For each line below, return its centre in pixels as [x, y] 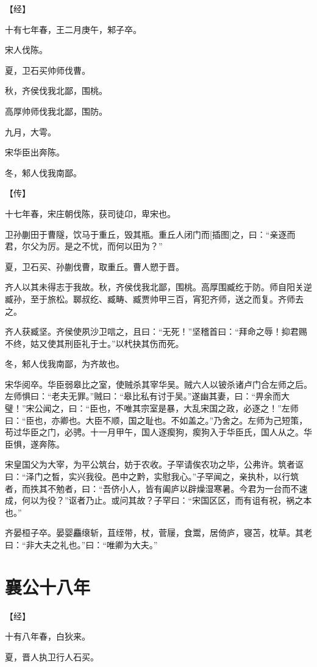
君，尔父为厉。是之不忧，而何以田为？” [84, 246]
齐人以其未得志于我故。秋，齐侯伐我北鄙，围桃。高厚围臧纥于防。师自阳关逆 [158, 287]
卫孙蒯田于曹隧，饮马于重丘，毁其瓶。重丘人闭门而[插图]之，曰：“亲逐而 [150, 234]
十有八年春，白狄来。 [48, 636]
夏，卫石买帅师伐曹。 [48, 70]
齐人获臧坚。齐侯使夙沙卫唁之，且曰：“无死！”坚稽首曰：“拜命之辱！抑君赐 [156, 331]
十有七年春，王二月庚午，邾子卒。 [73, 29]
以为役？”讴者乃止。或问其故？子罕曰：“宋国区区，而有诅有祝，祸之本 [171, 500]
